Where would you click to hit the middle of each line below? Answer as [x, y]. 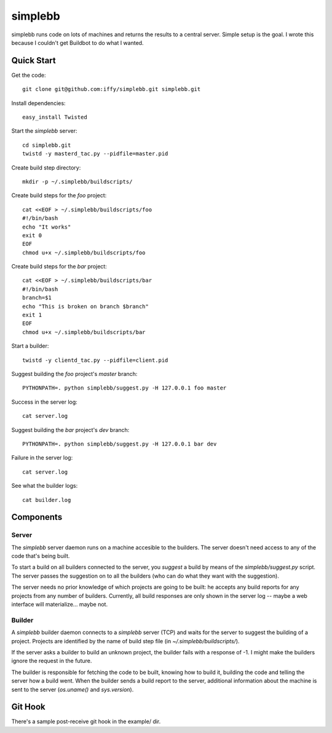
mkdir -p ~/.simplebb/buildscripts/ [77, 182]
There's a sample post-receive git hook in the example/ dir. [86, 721]
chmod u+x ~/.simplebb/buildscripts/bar [84, 332]
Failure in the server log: [42, 458]
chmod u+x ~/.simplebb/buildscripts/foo [84, 253]
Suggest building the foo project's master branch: [74, 374]
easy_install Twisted [55, 117]
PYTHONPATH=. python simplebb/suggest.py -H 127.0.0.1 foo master [124, 388]
